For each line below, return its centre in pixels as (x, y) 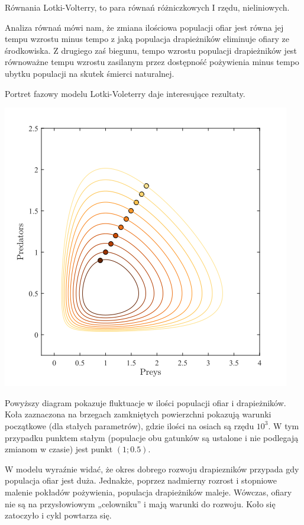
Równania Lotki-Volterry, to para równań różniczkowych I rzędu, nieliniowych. (147, 7)
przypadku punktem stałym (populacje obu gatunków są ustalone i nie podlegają (152, 437)
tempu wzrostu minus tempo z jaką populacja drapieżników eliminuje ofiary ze (147, 39)
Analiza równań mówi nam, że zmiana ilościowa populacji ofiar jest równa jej (144, 27)
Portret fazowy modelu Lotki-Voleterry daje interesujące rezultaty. (125, 93)
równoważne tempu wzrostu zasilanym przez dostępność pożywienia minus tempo (152, 62)
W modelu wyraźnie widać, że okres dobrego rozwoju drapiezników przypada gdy (152, 469)
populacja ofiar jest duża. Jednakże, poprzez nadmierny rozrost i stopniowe (141, 480)
